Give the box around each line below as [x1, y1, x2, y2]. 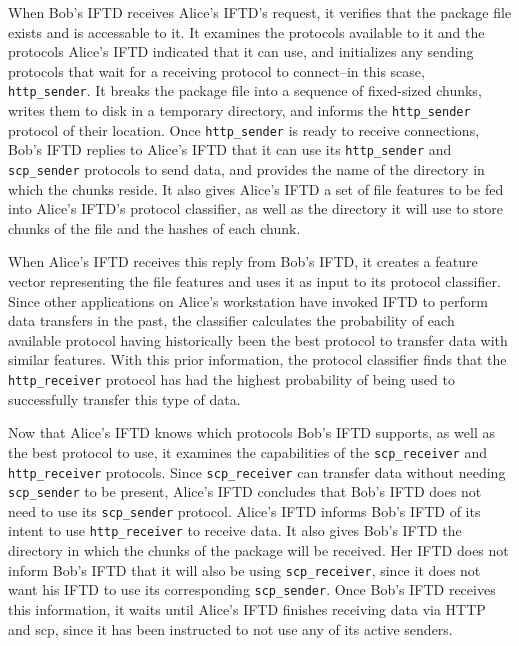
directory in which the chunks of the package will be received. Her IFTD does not [8, 540, 509, 561]
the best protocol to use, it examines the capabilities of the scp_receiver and [8, 441, 488, 462]
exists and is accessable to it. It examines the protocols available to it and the [8, 21, 485, 42]
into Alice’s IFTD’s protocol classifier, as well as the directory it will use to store [8, 198, 504, 219]
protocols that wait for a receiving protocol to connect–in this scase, [8, 60, 425, 81]
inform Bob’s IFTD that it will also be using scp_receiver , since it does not [8, 559, 481, 580]
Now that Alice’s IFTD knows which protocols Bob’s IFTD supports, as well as [8, 422, 495, 443]
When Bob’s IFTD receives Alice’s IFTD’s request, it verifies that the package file [8, 2, 512, 22]
